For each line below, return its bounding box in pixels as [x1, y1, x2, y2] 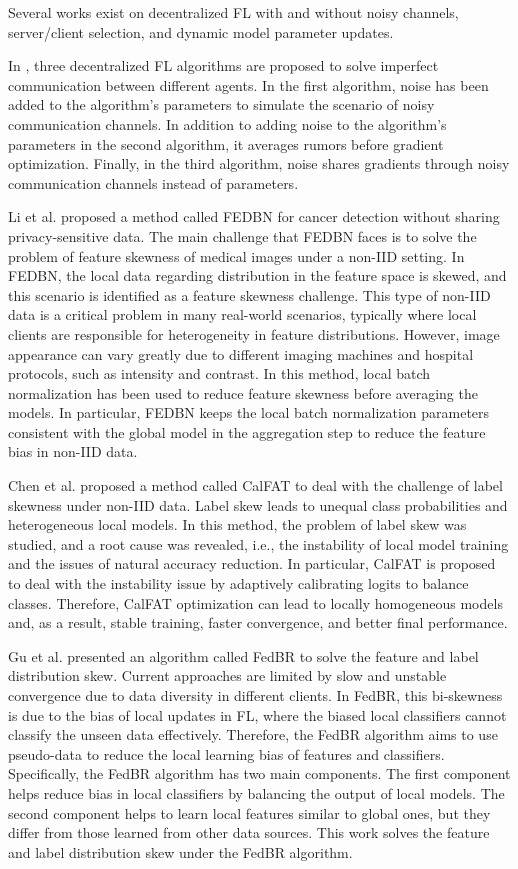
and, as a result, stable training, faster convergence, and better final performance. [8, 612, 508, 633]
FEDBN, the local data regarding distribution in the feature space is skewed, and [8, 265, 507, 286]
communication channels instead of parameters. [8, 172, 299, 193]
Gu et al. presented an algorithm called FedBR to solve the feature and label [8, 645, 479, 666]
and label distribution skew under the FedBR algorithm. [8, 841, 353, 862]
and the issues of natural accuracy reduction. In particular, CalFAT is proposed [8, 553, 496, 574]
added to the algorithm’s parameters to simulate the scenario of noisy [8, 94, 435, 115]
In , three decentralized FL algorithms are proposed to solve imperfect [8, 55, 439, 76]
